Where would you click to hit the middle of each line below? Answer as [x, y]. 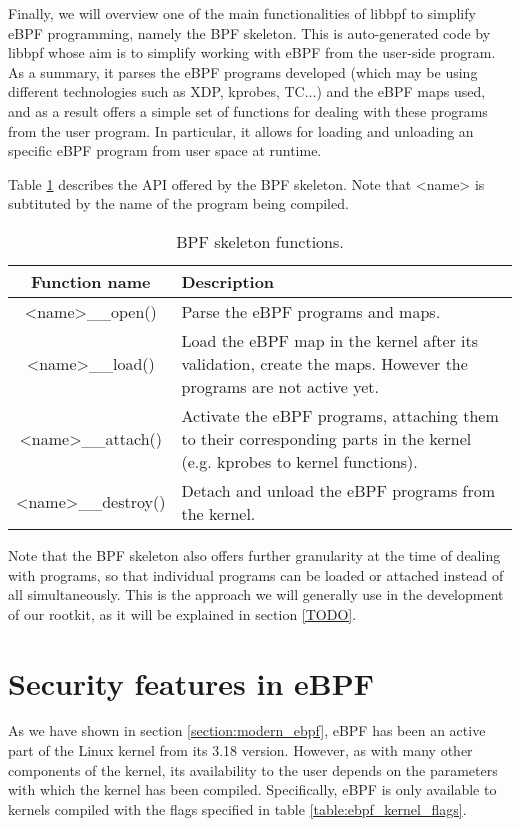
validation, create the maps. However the [324, 363]
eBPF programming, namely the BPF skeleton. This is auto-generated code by [249, 32]
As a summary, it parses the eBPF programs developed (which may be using [243, 71]
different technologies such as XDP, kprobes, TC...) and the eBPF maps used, [247, 91]
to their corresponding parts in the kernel [326, 438]
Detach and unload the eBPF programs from [338, 490]
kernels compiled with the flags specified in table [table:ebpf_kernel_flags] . [237, 808]
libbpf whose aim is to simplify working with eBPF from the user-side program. [252, 52]
